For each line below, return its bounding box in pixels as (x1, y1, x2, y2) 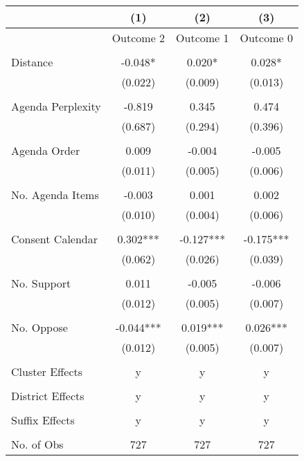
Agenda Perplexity (11, 98, 101, 114)
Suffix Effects (11, 412, 75, 428)
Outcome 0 (240, 30, 293, 46)
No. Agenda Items (11, 187, 99, 203)
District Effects (11, 388, 84, 404)
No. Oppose (11, 319, 68, 335)
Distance (11, 54, 53, 70)
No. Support (11, 275, 71, 291)
